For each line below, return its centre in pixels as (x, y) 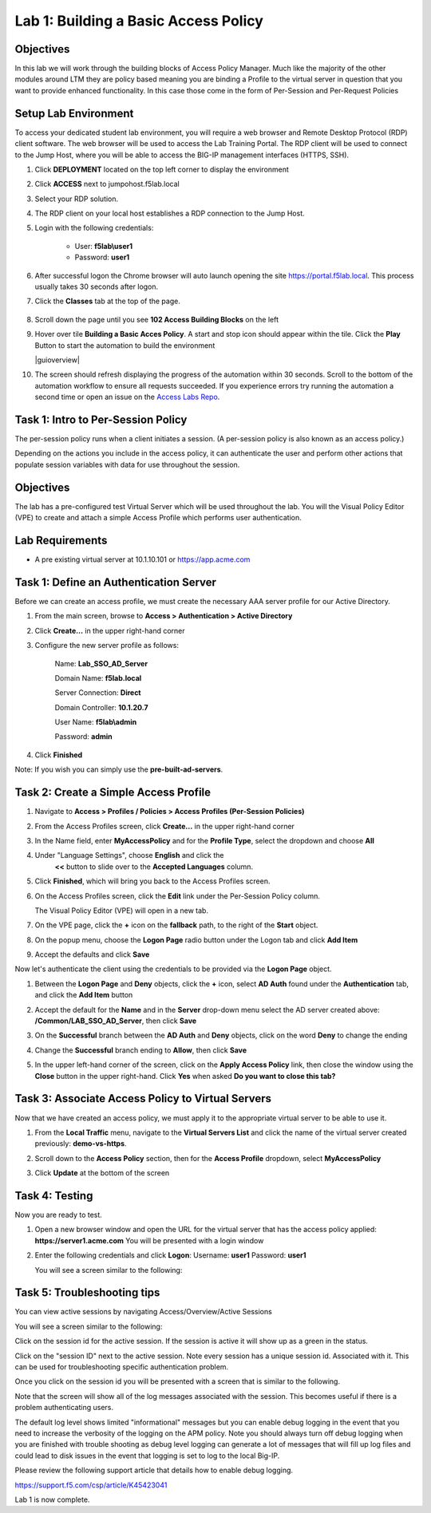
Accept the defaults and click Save (92, 954)
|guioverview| (57, 360)
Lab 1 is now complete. (52, 1499)
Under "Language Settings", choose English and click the (129, 855)
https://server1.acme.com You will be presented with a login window (149, 1240)
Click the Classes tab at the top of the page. (108, 301)
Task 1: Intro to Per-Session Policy (101, 419)
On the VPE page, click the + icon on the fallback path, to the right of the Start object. (176, 925)
